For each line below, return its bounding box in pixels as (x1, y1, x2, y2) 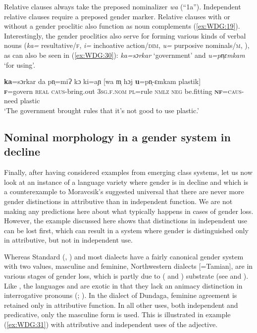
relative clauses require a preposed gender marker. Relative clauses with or (4, 11, 230, 21)
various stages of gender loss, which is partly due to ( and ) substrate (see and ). (4, 271, 249, 281)
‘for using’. (4, 59, 36, 70)
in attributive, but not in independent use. (4, 235, 133, 245)
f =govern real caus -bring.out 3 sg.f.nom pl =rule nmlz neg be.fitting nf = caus (4, 85, 242, 96)
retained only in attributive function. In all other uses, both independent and (4, 299, 238, 310)
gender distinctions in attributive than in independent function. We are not (4, 196, 233, 206)
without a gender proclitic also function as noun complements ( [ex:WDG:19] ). (4, 21, 240, 31)
